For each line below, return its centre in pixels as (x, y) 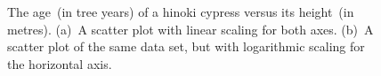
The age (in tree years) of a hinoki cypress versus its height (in (181, 11)
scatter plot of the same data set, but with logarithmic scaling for (186, 46)
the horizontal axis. (60, 63)
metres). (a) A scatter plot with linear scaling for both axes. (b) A (190, 29)
